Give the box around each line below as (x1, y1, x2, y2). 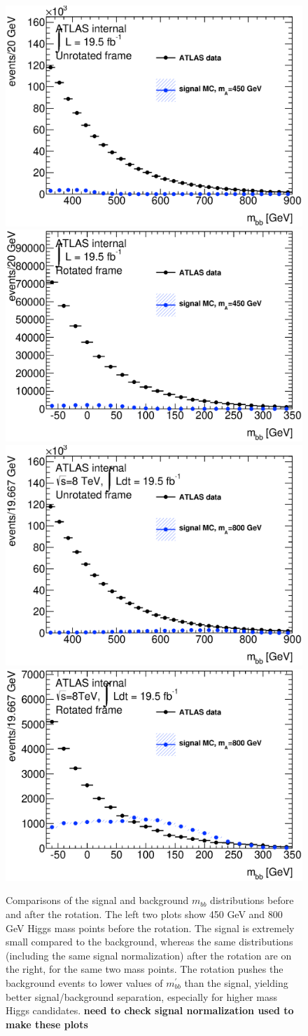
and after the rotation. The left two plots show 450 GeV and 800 (6, 907, 283, 922)
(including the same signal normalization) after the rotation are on (6, 948, 292, 962)
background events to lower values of (6, 976, 163, 990)
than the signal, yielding (184, 976, 288, 990)
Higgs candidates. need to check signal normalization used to (6, 1003, 294, 1018)
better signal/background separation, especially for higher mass (6, 989, 277, 1004)
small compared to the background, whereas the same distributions (6, 934, 293, 949)
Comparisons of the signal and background (6, 893, 189, 908)
